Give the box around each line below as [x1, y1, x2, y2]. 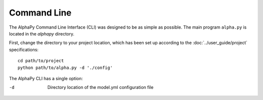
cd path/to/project [18, 58, 64, 64]
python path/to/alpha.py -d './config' [18, 65, 113, 70]
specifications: [9, 47, 39, 52]
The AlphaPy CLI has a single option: [9, 75, 83, 81]
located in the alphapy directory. [9, 31, 75, 36]
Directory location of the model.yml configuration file [47, 84, 153, 90]
